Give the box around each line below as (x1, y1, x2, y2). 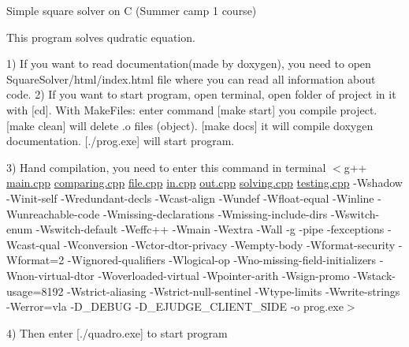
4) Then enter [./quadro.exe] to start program (6, 324, 228, 341)
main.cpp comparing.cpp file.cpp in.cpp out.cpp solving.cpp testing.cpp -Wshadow (6, 174, 403, 191)
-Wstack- (353, 267, 396, 283)
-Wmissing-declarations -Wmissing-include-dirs (102, 205, 328, 222)
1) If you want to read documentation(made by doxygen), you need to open (6, 55, 371, 72)
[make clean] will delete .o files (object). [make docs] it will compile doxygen (6, 117, 374, 133)
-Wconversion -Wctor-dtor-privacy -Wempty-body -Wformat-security (63, 236, 396, 252)
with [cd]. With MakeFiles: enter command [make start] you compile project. (6, 101, 377, 118)
